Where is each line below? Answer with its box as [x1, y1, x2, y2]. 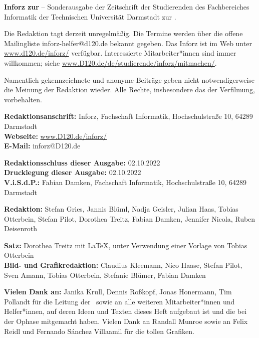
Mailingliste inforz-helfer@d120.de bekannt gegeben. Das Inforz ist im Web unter [4, 38, 252, 48]
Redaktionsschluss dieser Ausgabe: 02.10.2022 [4, 157, 160, 167]
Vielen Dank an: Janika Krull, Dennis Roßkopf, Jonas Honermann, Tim [4, 286, 232, 297]
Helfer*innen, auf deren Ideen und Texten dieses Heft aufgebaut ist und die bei [4, 306, 247, 316]
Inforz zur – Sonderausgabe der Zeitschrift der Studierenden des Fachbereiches [4, 2, 249, 12]
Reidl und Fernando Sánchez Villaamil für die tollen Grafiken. [4, 325, 194, 336]
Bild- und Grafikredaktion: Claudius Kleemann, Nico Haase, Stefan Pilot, [4, 260, 242, 270]
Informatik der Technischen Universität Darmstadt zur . [4, 11, 176, 22]
